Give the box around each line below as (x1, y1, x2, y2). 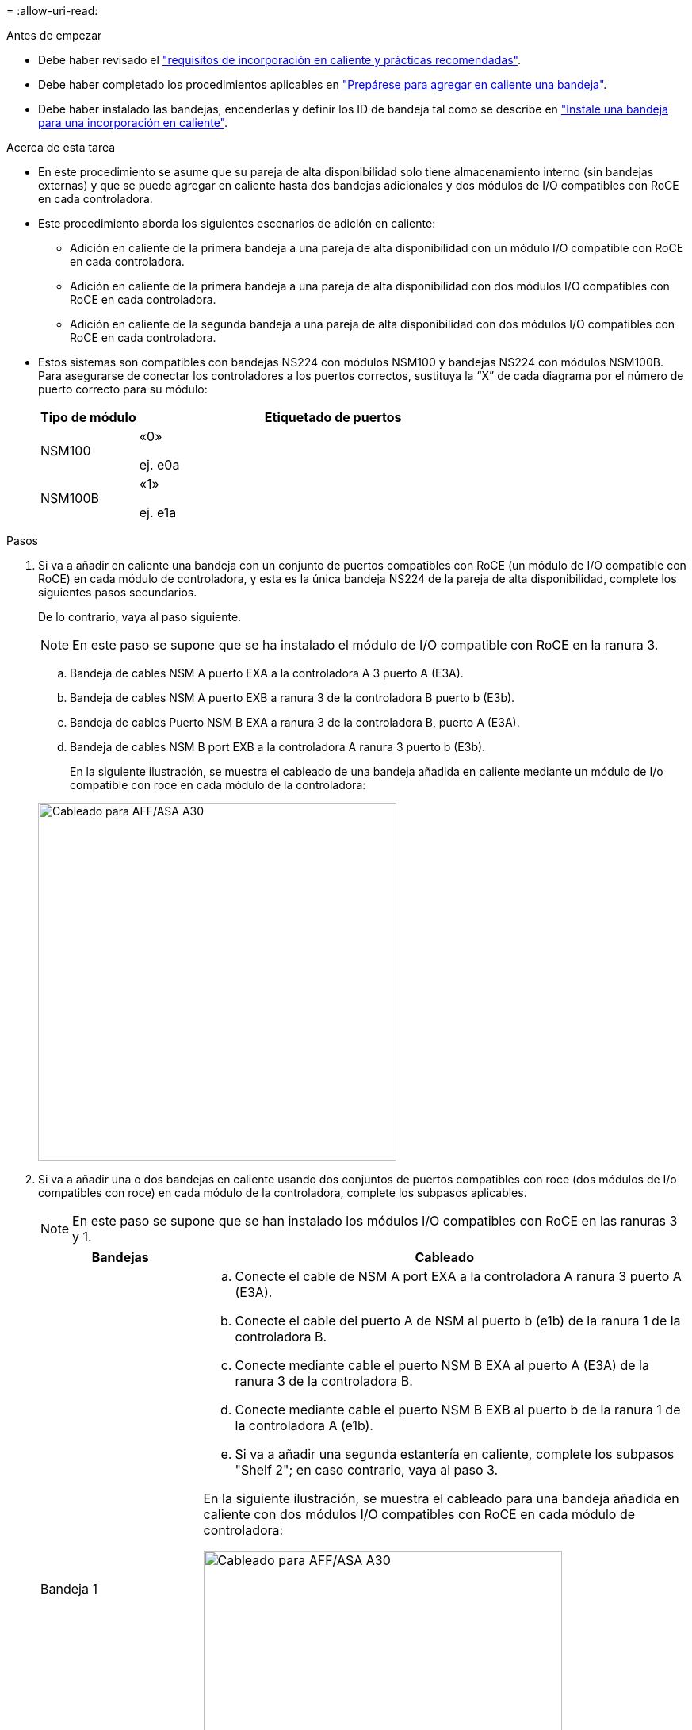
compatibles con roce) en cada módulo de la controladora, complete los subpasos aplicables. (38, 1186, 527, 1199)
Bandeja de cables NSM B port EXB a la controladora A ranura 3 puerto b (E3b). (70, 740, 486, 754)
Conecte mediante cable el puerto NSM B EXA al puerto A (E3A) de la (235, 1357, 649, 1373)
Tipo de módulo (40, 409, 136, 425)
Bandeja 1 (40, 1581, 97, 1597)
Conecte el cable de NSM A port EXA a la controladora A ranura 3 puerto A (235, 1268, 682, 1284)
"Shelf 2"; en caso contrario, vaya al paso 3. (235, 1462, 499, 1478)
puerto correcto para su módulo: (38, 382, 208, 396)
